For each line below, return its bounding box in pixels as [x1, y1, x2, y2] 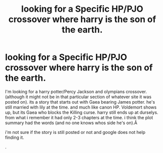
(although [5, 94, 24, 100]
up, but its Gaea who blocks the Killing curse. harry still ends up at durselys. [5, 109, 159, 115]
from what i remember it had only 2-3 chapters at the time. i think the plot [5, 114, 153, 120]
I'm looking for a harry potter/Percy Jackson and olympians [5, 88, 125, 94]
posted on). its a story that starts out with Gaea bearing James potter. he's [5, 99, 155, 105]
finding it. [5, 134, 24, 140]
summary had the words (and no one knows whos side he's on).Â [5, 120, 138, 126]
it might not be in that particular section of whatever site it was [25, 94, 152, 100]
